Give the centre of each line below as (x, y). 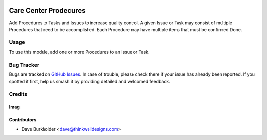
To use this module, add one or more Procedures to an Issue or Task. (80, 52)
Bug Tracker (24, 65)
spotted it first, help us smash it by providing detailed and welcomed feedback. (89, 81)
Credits (18, 94)
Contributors (23, 120)
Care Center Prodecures (47, 11)
